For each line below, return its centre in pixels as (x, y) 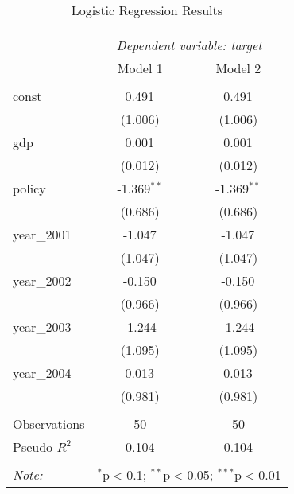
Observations (49, 424)
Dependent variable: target (189, 45)
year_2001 (42, 234)
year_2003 (42, 327)
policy (29, 188)
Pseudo (33, 447)
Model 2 (238, 68)
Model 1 (140, 68)
